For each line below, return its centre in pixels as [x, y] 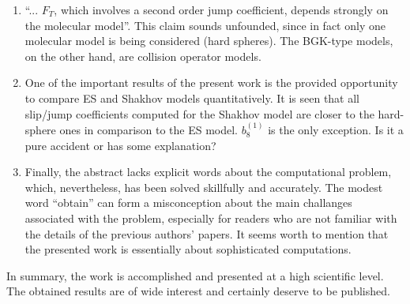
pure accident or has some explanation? [120, 145]
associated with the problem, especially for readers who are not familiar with [211, 218]
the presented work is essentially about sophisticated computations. [188, 249]
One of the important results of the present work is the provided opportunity [211, 83]
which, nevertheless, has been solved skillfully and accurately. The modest [204, 187]
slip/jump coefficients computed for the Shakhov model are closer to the [199, 113]
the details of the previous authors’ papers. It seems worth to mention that [207, 233]
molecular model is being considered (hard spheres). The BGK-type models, [209, 41]
